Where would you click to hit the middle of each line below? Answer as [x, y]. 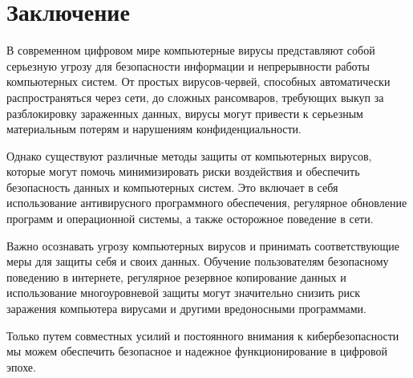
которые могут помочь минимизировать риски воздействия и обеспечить [183, 171]
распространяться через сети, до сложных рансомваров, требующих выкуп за [195, 97]
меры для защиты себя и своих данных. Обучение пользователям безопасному [198, 261]
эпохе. [21, 366]
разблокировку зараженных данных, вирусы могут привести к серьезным [185, 113]
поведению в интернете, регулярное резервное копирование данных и [176, 276]
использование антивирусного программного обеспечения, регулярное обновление [207, 203]
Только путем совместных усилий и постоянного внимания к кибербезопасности [203, 335]
